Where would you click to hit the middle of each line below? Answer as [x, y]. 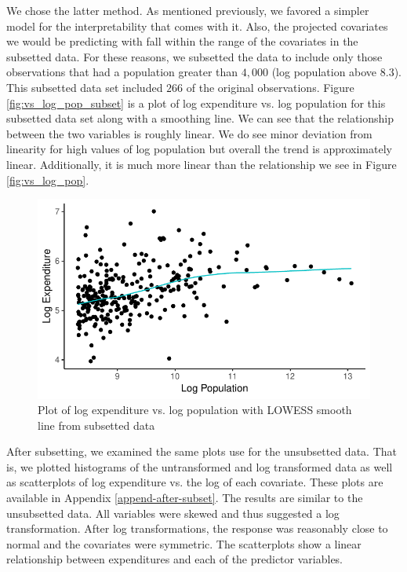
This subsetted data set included [85, 87]
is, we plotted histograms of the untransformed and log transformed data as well [200, 466]
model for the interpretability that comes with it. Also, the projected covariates [197, 26]
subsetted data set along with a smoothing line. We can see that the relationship [200, 118]
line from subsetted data [96, 425]
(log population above [324, 72]
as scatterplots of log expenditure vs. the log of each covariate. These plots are [195, 482]
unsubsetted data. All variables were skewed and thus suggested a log [173, 513]
